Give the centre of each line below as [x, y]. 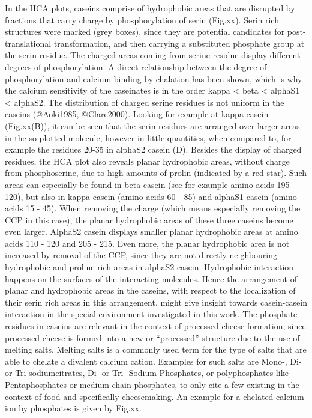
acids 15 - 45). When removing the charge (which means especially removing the [153, 208]
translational [28, 43]
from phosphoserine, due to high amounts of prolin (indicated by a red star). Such [156, 173]
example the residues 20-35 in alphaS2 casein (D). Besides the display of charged [153, 149]
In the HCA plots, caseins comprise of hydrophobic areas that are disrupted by [150, 8]
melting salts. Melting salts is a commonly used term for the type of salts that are [156, 349]
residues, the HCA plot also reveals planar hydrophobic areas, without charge [147, 161]
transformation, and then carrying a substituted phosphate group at [179, 43]
